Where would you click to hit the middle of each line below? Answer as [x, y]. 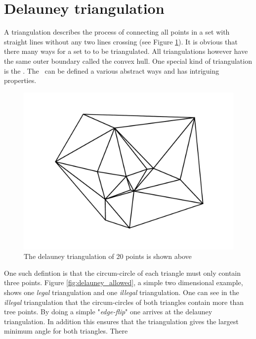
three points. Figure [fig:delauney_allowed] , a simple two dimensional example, [124, 282]
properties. [20, 80]
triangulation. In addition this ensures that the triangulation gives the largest [121, 321]
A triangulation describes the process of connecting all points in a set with [117, 32]
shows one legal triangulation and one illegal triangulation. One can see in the [122, 292]
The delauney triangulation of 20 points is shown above [108, 256]
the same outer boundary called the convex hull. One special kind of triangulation [128, 61]
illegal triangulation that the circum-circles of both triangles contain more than [124, 302]
